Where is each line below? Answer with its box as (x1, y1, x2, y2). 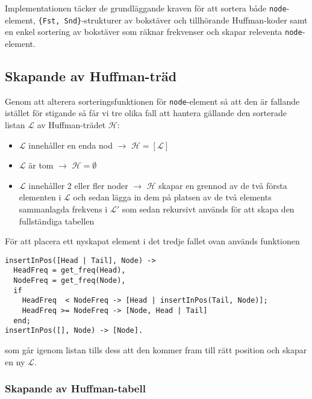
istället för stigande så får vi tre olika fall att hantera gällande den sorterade (5, 107, 287, 119)
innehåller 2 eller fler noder (28, 179, 128, 191)
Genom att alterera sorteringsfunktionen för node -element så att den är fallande (5, 94, 300, 107)
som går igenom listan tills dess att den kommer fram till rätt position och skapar (5, 344, 307, 356)
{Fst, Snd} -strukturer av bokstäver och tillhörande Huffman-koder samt (38, 13, 308, 26)
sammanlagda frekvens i (19, 202, 108, 215)
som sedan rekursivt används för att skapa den (122, 202, 295, 215)
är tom (28, 159, 54, 172)
